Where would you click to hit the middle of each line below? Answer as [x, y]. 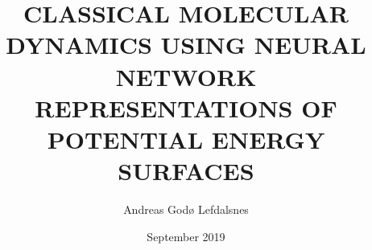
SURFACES [186, 171]
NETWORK [186, 76]
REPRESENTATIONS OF [186, 107]
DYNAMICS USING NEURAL [186, 45]
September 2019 [186, 236]
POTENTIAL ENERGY [186, 139]
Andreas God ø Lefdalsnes [186, 209]
